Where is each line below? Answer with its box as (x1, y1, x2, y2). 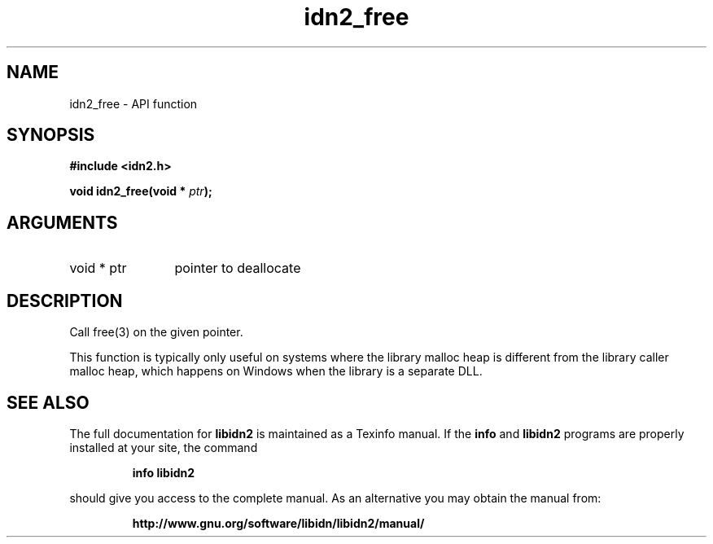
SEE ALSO (7, 392, 90, 413)
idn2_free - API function (69, 96, 198, 111)
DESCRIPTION (7, 290, 123, 311)
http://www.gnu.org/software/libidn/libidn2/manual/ (132, 515, 425, 530)
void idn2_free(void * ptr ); (69, 184, 212, 199)
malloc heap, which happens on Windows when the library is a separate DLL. (69, 364, 483, 379)
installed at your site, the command (69, 440, 258, 454)
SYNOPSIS (7, 125, 95, 146)
